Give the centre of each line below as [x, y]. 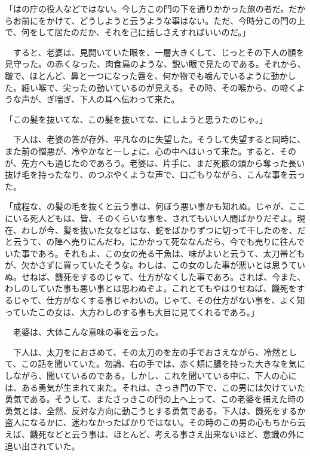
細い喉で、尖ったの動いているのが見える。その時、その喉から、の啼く [159, 87]
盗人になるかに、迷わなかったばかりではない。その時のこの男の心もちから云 [155, 422]
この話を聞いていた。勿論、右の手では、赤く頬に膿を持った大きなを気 [159, 364]
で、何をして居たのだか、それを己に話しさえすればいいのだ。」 [128, 32]
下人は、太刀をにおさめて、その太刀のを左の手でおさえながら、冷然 [147, 352]
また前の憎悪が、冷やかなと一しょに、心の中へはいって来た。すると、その [151, 151]
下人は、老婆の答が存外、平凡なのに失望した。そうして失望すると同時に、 [159, 139]
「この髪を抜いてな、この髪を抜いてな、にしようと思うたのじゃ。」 [136, 119]
